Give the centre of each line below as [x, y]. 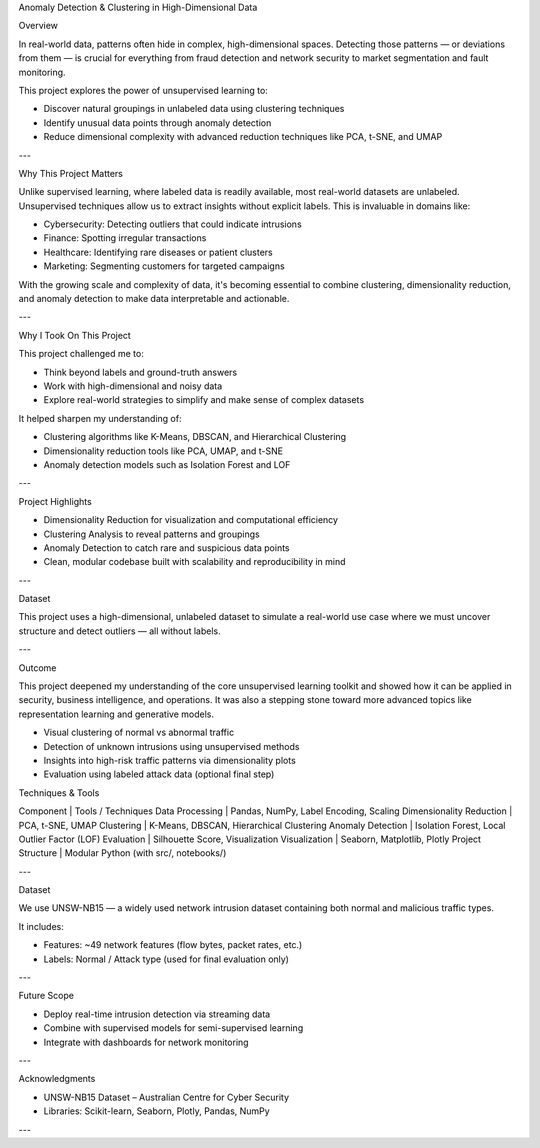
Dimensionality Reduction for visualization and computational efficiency [191, 520]
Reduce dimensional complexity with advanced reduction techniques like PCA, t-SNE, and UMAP [243, 137]
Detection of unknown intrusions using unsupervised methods [171, 746]
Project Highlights [55, 501]
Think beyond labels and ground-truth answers [140, 372]
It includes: [41, 926]
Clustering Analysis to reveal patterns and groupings [151, 534]
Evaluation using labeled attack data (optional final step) [159, 774]
